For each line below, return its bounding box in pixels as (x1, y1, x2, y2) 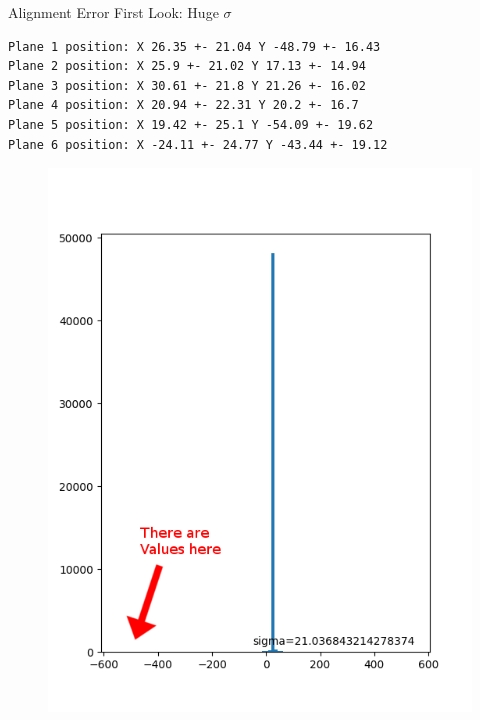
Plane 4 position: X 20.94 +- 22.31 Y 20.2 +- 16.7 (8, 98, 359, 113)
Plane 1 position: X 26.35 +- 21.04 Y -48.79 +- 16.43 (8, 39, 381, 54)
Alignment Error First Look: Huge (8, 2, 219, 22)
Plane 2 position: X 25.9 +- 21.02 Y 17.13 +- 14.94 (8, 59, 366, 74)
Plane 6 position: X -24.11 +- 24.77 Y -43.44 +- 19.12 (8, 137, 388, 152)
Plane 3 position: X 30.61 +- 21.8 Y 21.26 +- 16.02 (8, 78, 366, 93)
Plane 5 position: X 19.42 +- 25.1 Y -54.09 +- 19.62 (8, 117, 374, 132)
